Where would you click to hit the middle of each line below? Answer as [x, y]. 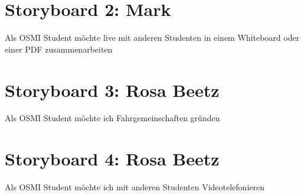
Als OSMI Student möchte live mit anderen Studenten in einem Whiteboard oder [152, 38]
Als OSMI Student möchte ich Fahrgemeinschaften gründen [112, 118]
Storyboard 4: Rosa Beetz [112, 159]
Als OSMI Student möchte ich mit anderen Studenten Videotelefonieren [135, 187]
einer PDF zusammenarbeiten [59, 49]
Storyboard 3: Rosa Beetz [112, 90]
